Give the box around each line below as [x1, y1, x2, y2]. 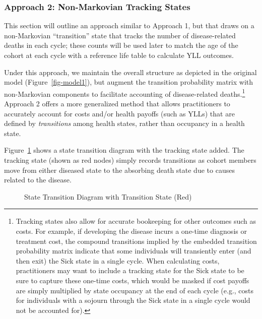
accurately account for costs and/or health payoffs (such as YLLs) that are [4, 108, 235, 118]
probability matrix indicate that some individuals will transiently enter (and [16, 245, 251, 256]
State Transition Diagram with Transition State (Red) [24, 191, 192, 202]
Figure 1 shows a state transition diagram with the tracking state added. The [4, 145, 244, 155]
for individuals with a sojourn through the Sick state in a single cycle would [16, 295, 250, 305]
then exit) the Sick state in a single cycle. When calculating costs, [16, 255, 220, 266]
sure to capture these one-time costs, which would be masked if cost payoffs [16, 275, 249, 285]
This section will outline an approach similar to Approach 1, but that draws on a [4, 20, 254, 31]
